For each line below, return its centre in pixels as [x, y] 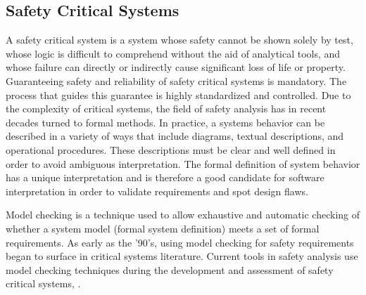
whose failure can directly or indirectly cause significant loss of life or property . [176, 67]
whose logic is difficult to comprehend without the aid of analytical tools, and [173, 53]
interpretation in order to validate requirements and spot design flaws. [157, 191]
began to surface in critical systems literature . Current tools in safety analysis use [182, 256]
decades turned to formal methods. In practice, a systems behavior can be [165, 122]
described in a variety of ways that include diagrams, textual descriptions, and [175, 136]
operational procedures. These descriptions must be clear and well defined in [171, 149]
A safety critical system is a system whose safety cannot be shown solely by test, [179, 40]
